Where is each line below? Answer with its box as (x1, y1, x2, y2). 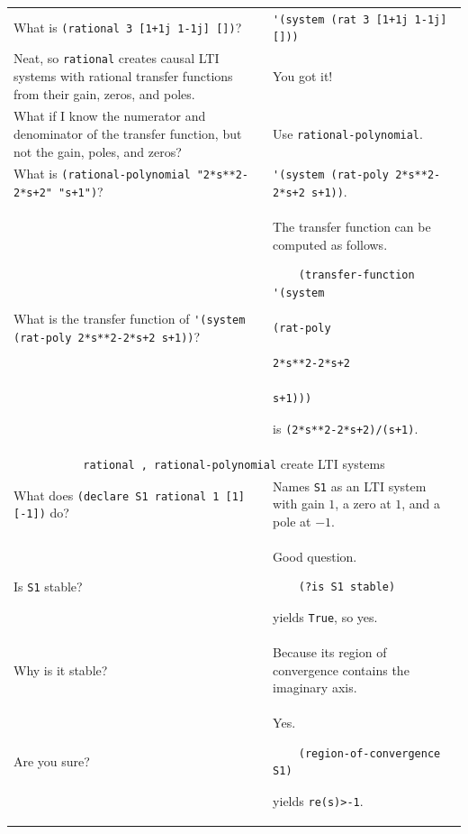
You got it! (273, 66, 333, 85)
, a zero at (335, 494, 391, 513)
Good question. (273, 546, 357, 565)
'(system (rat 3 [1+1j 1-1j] (273, 13, 447, 26)
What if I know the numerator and (13, 106, 206, 125)
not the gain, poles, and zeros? (13, 142, 182, 160)
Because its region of (273, 642, 387, 661)
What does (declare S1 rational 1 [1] (13, 485, 245, 504)
